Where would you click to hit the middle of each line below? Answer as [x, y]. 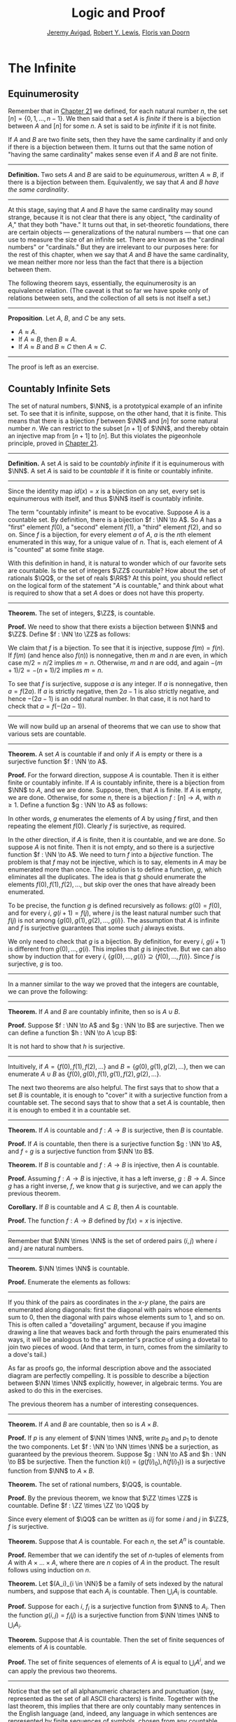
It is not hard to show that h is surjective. [67, 1046]
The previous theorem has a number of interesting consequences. [103, 1404]
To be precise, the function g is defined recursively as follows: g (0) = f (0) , [115, 905]
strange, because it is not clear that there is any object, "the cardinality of [114, 217]
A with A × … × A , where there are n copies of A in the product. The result [114, 1562]
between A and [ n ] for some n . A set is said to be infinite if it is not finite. [112, 126]
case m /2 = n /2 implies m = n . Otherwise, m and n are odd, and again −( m [115, 662]
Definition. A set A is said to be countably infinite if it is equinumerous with [116, 463]
